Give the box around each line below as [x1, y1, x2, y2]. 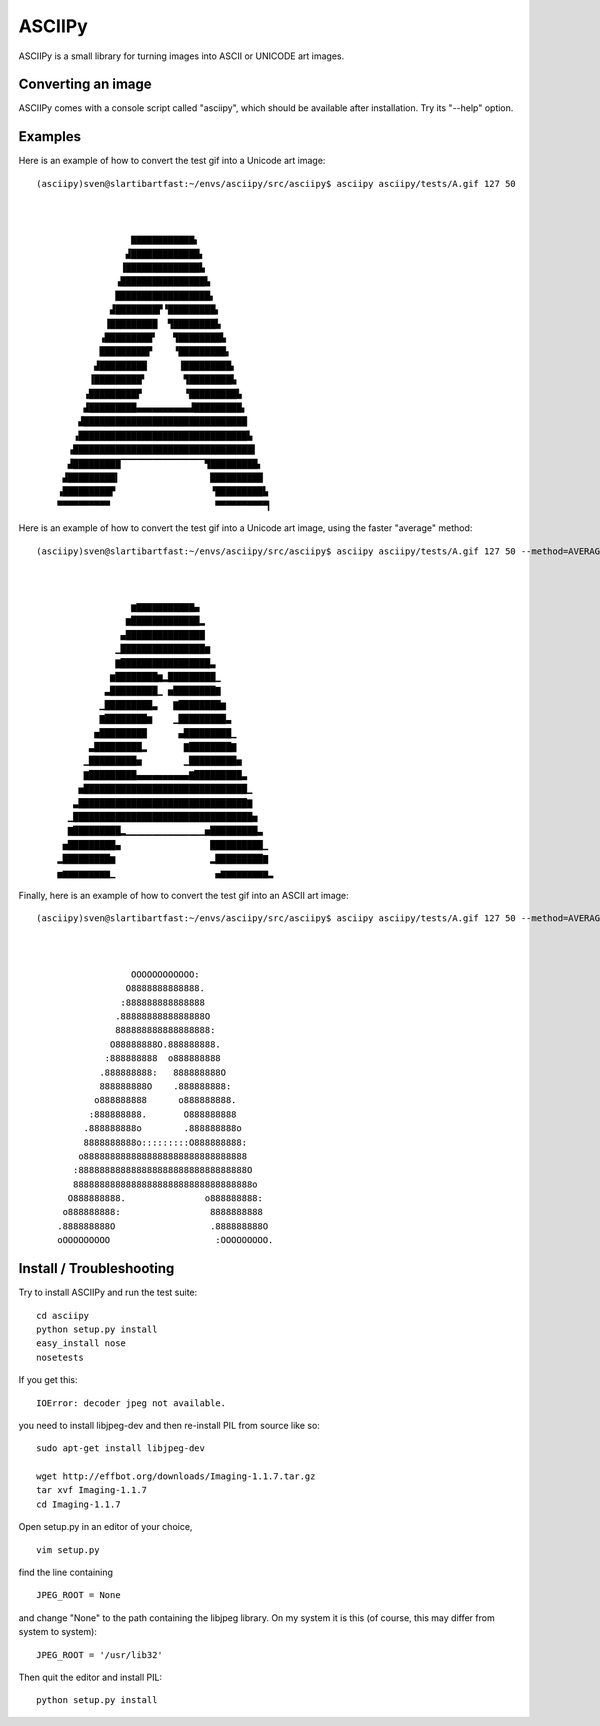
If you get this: [18, 1374, 79, 1386]
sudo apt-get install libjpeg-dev [36, 1443, 205, 1454]
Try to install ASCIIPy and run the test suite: [18, 1286, 198, 1299]
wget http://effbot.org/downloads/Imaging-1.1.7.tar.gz [36, 1471, 316, 1482]
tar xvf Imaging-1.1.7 [36, 1485, 148, 1496]
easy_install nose [36, 1338, 127, 1349]
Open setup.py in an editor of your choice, [18, 1521, 193, 1533]
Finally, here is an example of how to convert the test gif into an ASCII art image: [18, 889, 349, 901]
